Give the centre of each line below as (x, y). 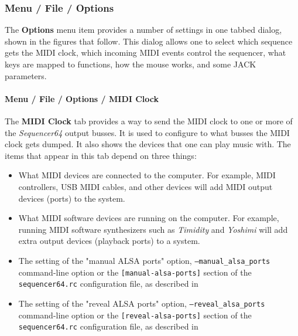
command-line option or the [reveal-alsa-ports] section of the (135, 315)
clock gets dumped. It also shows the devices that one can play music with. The (148, 144)
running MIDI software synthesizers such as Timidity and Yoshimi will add (153, 229)
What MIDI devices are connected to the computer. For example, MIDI (147, 175)
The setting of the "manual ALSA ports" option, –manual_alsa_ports (144, 260)
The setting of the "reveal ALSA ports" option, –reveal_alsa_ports (142, 303)
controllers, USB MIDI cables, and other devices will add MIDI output (145, 186)
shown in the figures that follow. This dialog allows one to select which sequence (149, 41)
